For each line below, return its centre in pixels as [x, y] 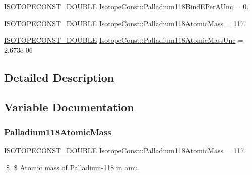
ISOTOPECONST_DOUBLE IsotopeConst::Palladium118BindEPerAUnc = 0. [127, 6]
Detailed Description [59, 77]
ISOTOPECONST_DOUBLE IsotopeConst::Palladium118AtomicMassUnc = [124, 40]
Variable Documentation [69, 107]
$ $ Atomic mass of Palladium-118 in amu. [73, 167]
